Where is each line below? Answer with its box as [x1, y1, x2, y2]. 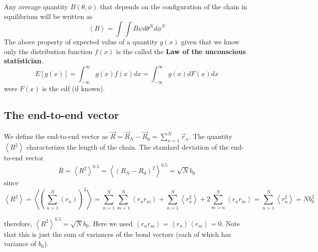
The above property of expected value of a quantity [4, 37, 158, 47]
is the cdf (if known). [42, 83, 105, 94]
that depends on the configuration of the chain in [100, 1, 247, 11]
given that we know [181, 37, 239, 47]
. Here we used [89, 218, 133, 228]
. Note [221, 218, 240, 228]
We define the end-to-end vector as [4, 131, 108, 141]
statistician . [4, 56, 43, 66]
